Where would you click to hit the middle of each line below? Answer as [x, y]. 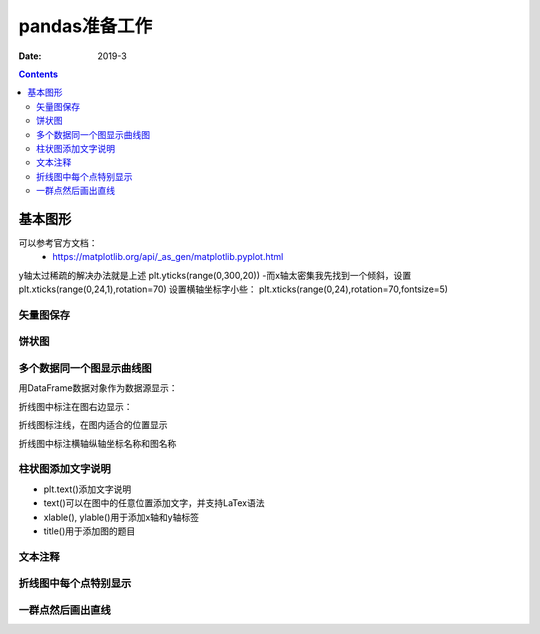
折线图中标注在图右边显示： [75, 406]
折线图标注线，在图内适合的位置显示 [93, 425]
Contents [38, 74]
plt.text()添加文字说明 [87, 489]
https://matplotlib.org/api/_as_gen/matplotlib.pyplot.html [168, 257]
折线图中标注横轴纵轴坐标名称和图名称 [97, 443]
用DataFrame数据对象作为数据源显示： [98, 388]
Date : [30, 56]
